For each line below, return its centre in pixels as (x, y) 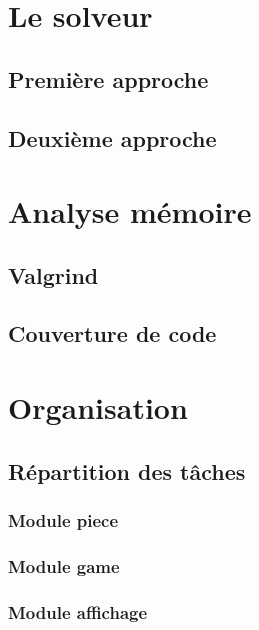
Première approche (108, 78)
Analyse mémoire (130, 211)
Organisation (98, 407)
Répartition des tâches (127, 470)
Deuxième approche (112, 137)
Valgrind (53, 274)
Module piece (63, 519)
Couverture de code (112, 333)
